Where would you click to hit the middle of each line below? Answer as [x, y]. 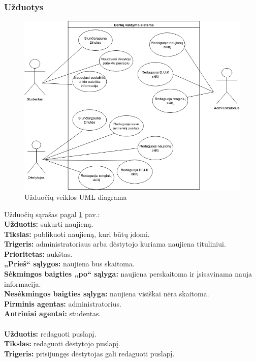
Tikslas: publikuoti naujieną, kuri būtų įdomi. [77, 234]
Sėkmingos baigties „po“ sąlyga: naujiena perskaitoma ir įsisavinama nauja [128, 274]
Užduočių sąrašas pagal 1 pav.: [52, 214]
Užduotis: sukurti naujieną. [49, 224]
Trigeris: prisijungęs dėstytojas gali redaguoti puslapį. [89, 353]
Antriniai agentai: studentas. [53, 313]
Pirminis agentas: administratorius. [63, 303]
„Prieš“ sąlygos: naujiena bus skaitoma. [69, 264]
